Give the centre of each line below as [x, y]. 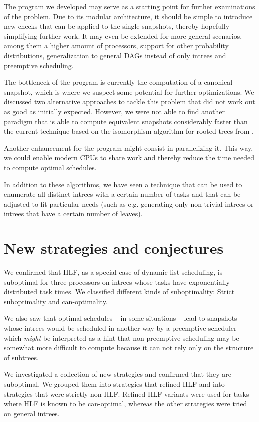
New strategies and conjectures [114, 248]
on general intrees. [32, 413]
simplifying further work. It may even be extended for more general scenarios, [123, 36]
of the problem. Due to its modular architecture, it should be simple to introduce [128, 16]
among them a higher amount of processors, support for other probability [116, 46]
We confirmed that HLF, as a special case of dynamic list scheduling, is [113, 272]
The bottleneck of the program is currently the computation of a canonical [118, 82]
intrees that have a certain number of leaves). [73, 214]
